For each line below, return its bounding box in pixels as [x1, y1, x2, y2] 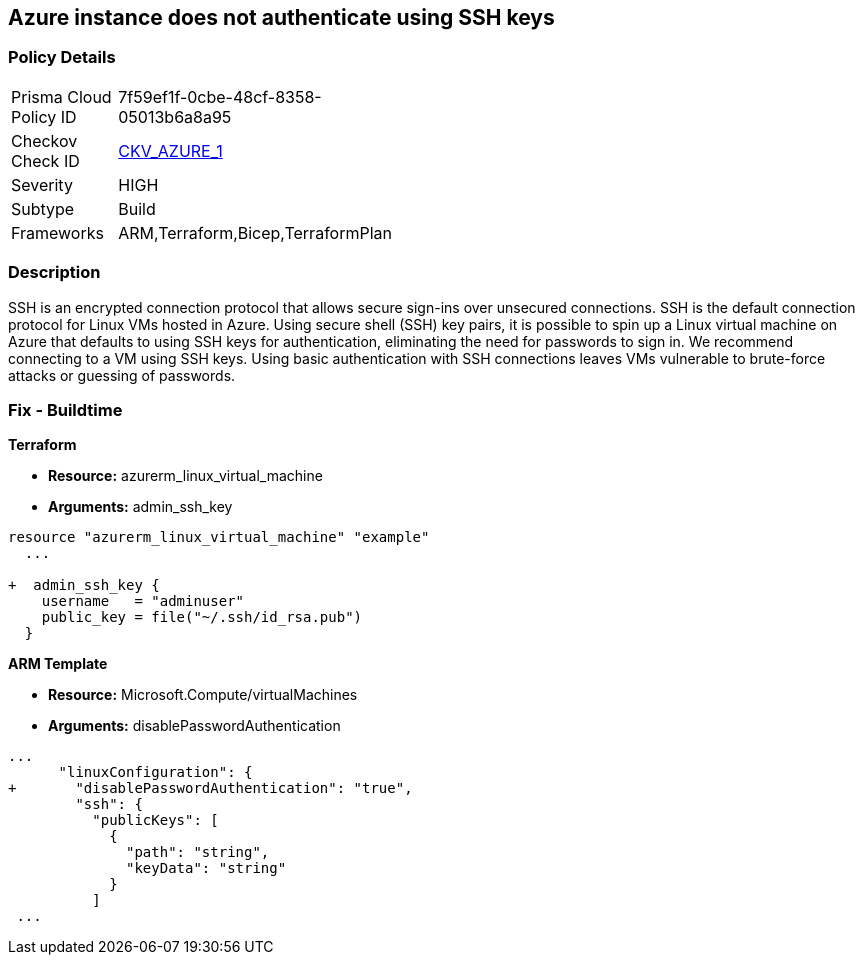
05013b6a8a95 [118, 106, 232, 127]
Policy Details [8, 47, 116, 68]
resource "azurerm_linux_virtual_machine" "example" [8, 529, 430, 546]
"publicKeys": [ [92, 812, 219, 829]
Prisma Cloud [11, 86, 112, 107]
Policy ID [11, 106, 77, 127]
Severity [11, 174, 73, 195]
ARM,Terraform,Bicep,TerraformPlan [118, 222, 392, 243]
